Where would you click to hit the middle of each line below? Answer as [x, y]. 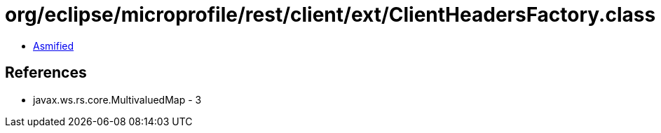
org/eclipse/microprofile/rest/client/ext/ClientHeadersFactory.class [330, 15]
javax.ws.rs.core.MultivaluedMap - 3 [117, 99]
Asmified [54, 45]
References [46, 73]
